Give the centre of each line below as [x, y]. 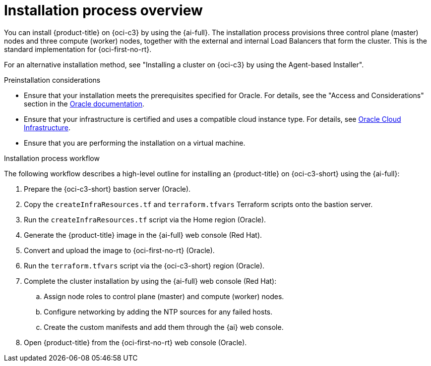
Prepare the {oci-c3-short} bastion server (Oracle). [107, 189]
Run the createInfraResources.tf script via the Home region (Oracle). [145, 219]
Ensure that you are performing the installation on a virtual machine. [135, 143]
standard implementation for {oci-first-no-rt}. [78, 49]
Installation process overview [103, 10]
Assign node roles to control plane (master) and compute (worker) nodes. [164, 296]
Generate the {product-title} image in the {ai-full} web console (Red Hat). [143, 235]
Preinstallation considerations [52, 80]
